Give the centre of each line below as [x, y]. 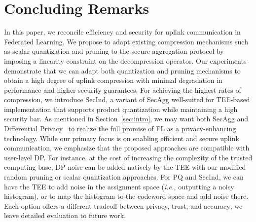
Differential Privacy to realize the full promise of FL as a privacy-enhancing [120, 129]
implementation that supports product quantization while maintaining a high [121, 109]
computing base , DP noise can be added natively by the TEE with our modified [125, 167]
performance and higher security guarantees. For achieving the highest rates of [123, 90]
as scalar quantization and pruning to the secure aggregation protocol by [114, 51]
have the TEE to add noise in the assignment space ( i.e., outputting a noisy [119, 186]
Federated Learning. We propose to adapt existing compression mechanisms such [126, 41]
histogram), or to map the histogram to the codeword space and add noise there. [126, 196]
